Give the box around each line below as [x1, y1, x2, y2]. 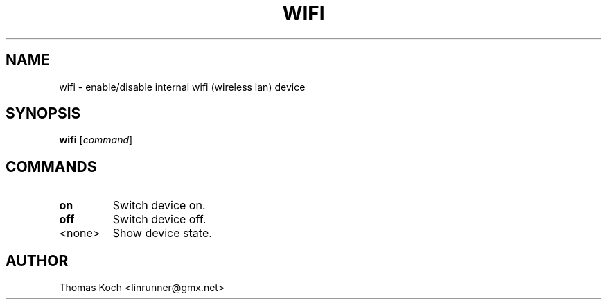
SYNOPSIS [6, 105, 81, 123]
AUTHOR [6, 252, 69, 270]
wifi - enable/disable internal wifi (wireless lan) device [59, 80, 306, 93]
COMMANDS [6, 157, 97, 175]
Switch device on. [112, 198, 206, 213]
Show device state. [112, 226, 212, 241]
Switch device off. [112, 212, 206, 227]
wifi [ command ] [59, 134, 133, 146]
